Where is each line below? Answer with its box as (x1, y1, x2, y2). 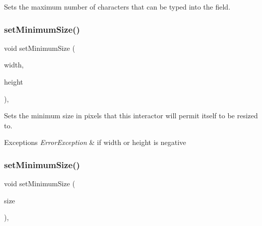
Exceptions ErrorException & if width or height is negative (4, 137, 186, 147)
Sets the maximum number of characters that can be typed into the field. (4, 2, 231, 12)
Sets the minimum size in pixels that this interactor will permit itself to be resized (4, 110, 258, 121)
